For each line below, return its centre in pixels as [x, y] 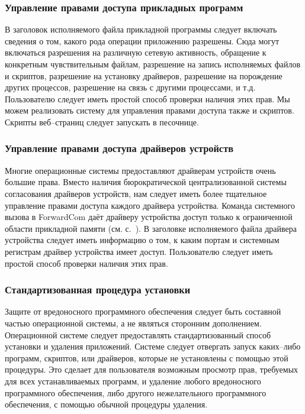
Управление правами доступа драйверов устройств [119, 148]
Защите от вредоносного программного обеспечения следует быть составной [143, 311]
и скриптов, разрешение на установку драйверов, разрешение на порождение [144, 75]
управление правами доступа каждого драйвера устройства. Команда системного [150, 205]
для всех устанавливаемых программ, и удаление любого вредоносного [133, 381]
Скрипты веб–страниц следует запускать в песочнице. [102, 122]
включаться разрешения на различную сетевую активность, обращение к [136, 52]
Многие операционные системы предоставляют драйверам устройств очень [140, 170]
